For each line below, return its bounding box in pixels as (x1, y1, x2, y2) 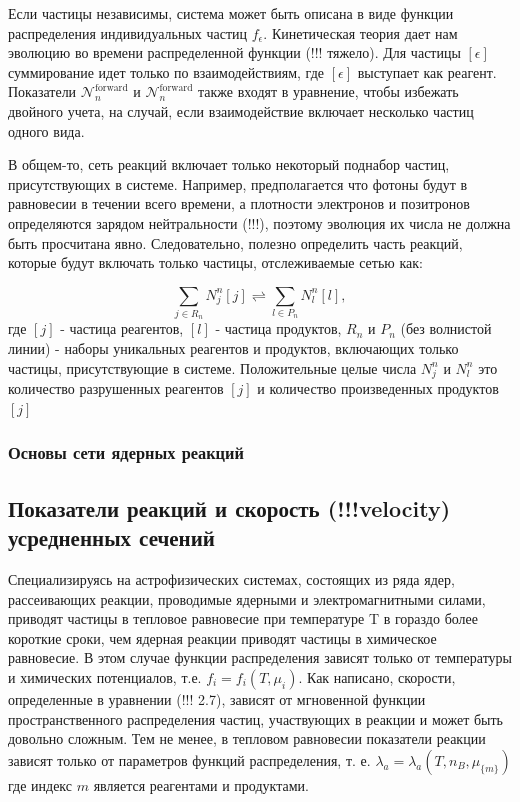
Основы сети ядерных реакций (8, 440, 244, 465)
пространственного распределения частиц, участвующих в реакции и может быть (8, 708, 503, 729)
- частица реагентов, (60, 318, 184, 339)
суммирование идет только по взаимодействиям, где (8, 61, 324, 82)
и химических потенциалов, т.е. (8, 666, 202, 687)
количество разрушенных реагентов (8, 378, 224, 399)
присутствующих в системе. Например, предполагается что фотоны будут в (8, 173, 468, 194)
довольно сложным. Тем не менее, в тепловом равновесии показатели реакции (8, 728, 486, 749)
